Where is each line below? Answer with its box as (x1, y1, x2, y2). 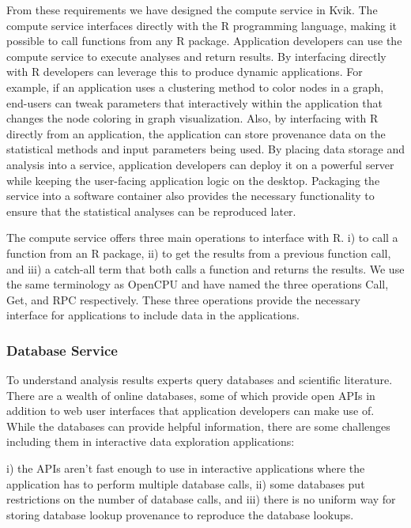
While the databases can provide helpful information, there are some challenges (6, 417, 390, 434)
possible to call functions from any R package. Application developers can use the (6, 32, 402, 49)
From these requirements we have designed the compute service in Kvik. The (6, 2, 378, 17)
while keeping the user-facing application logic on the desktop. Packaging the (6, 172, 380, 188)
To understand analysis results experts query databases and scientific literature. (6, 371, 393, 388)
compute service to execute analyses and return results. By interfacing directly (6, 47, 386, 64)
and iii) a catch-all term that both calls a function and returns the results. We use (6, 260, 405, 277)
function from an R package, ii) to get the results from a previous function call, (6, 244, 391, 261)
